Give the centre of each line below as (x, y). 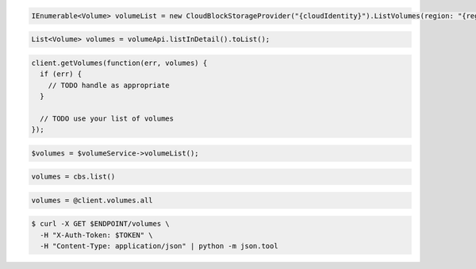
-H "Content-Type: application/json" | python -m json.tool (159, 246)
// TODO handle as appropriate (109, 85)
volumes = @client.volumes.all (92, 200)
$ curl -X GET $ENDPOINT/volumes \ (100, 224)
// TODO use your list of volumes (107, 118)
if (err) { (61, 74)
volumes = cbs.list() (73, 177)
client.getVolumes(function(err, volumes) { (119, 63)
